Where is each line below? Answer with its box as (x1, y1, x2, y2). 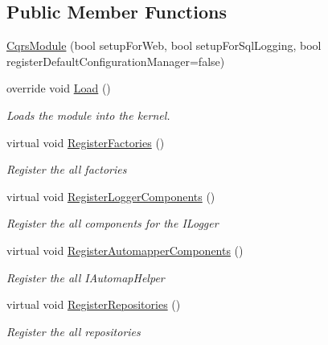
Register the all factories (6, 161, 127, 178)
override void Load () (6, 80, 111, 97)
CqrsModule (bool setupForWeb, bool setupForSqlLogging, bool (6, 37, 322, 54)
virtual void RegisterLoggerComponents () (6, 187, 215, 204)
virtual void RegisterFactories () (6, 133, 165, 150)
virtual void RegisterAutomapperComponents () (6, 241, 244, 258)
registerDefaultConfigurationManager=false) (6, 52, 225, 69)
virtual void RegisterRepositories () (6, 296, 181, 313)
